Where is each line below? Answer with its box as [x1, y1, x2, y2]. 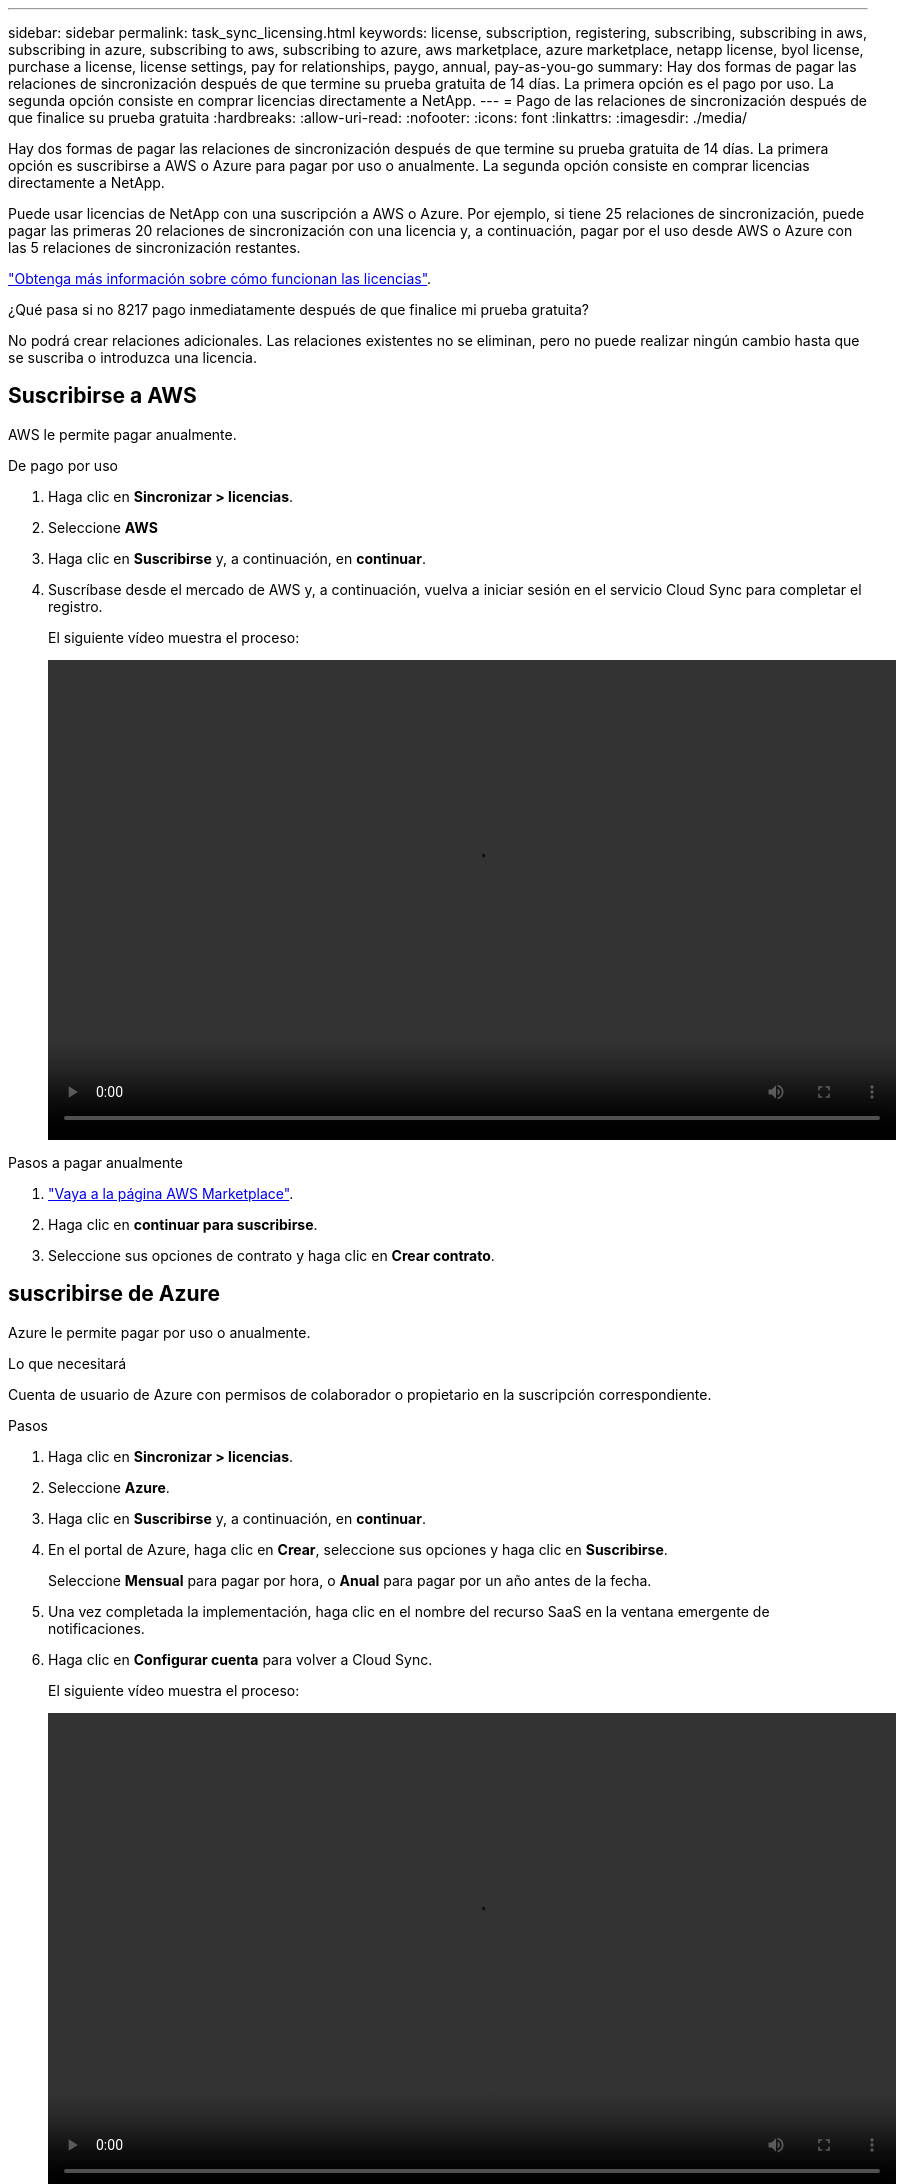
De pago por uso [8, 456, 118, 474]
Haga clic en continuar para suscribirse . [48, 1215, 318, 1233]
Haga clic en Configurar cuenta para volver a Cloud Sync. [48, 1650, 433, 1668]
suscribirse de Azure [8, 1281, 221, 1307]
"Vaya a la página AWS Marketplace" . [48, 1184, 294, 1202]
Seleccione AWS [48, 518, 158, 536]
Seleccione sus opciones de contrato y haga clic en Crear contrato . [48, 1246, 495, 1264]
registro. [48, 597, 103, 615]
